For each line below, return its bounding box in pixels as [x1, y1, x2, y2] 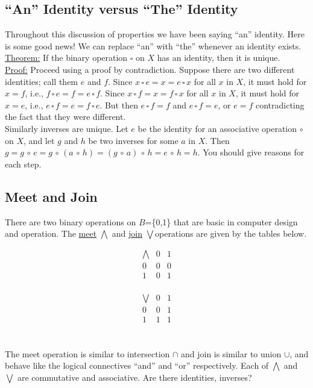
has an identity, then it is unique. [157, 51, 280, 64]
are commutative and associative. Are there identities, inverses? [17, 371, 252, 383]
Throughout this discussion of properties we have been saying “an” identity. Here [5, 28, 305, 40]
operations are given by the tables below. [154, 227, 307, 240]
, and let [24, 134, 55, 146]
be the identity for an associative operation [138, 122, 297, 134]
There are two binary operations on [5, 215, 136, 228]
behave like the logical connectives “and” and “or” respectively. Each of [5, 359, 269, 372]
